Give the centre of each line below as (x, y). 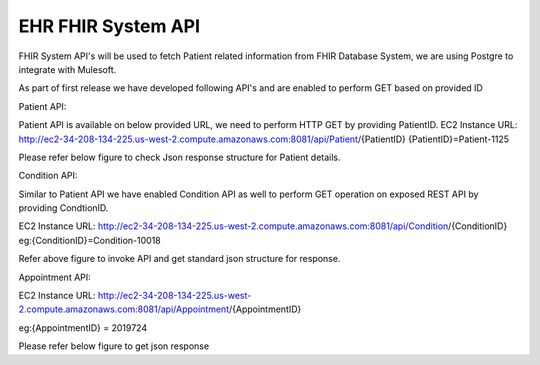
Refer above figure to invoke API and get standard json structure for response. (179, 259)
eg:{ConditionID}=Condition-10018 (89, 240)
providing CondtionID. (63, 208)
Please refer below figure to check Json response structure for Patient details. (179, 157)
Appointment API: (55, 277)
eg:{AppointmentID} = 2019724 (83, 327)
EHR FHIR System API (109, 26)
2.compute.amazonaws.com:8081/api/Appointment (124, 309)
